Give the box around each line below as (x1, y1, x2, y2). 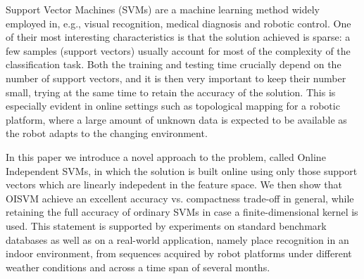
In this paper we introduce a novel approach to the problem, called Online (6, 149, 326, 164)
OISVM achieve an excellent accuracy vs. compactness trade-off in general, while (6, 190, 354, 205)
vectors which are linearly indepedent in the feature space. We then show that (6, 177, 342, 192)
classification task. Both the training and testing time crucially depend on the (6, 57, 341, 72)
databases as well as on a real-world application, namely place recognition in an (6, 232, 349, 247)
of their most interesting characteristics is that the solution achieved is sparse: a (6, 30, 351, 44)
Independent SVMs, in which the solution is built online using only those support (6, 163, 358, 178)
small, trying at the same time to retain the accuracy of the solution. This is (6, 84, 336, 99)
